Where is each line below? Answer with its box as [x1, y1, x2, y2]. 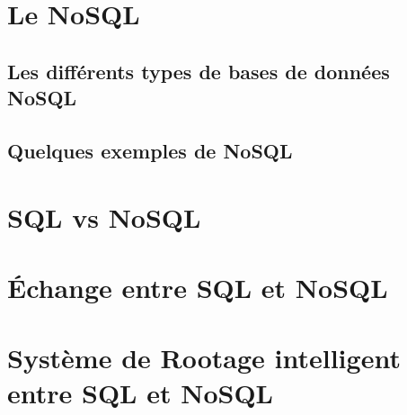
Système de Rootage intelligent [7, 339, 401, 376]
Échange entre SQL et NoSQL [7, 268, 388, 305]
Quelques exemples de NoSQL [7, 136, 293, 164]
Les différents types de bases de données [7, 57, 390, 85]
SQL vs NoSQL [7, 198, 201, 235]
